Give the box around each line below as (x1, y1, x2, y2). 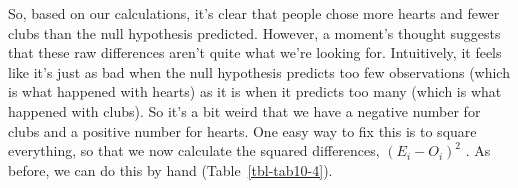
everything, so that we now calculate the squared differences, (8, 140, 380, 161)
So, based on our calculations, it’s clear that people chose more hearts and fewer (8, 3, 500, 23)
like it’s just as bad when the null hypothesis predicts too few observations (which (8, 61, 510, 82)
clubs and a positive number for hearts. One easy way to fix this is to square (8, 120, 477, 141)
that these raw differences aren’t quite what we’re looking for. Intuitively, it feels (8, 42, 502, 63)
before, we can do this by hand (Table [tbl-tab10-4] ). (8, 159, 333, 180)
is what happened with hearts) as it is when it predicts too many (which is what (8, 81, 502, 102)
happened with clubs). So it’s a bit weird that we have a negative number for (8, 100, 481, 121)
